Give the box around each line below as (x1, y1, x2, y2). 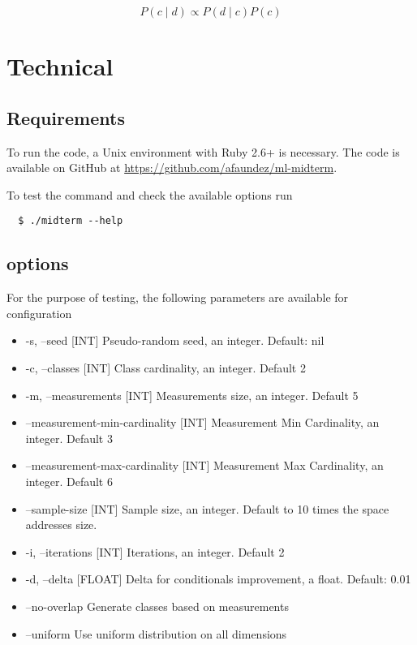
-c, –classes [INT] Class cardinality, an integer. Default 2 (25, 359, 306, 376)
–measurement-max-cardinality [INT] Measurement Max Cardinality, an (25, 457, 384, 474)
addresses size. (25, 516, 97, 533)
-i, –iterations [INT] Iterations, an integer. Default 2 (25, 543, 285, 560)
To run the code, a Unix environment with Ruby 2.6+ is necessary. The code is (6, 143, 400, 160)
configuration (6, 304, 72, 321)
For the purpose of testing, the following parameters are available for (6, 289, 349, 306)
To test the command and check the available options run (6, 186, 293, 203)
